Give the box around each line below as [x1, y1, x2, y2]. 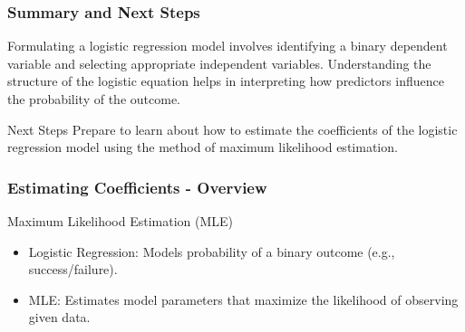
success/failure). [28, 260, 118, 279]
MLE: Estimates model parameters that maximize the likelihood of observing [28, 289, 459, 308]
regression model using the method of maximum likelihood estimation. [7, 138, 398, 157]
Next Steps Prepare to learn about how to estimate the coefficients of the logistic [7, 119, 458, 138]
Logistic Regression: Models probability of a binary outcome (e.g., [28, 242, 395, 261]
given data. [28, 308, 91, 327]
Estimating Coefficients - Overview [7, 175, 267, 198]
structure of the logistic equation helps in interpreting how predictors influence [7, 71, 445, 90]
